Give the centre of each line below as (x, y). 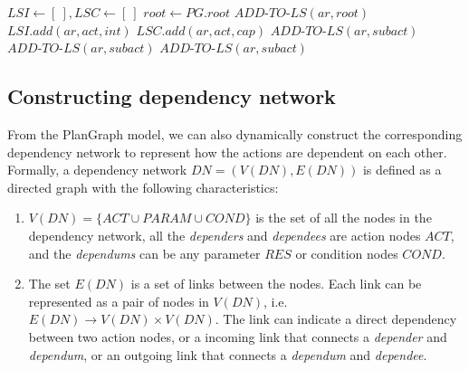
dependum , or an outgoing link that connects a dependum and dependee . (228, 354)
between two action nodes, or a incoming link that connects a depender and (238, 336)
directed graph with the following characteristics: (143, 187)
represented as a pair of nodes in (119, 301)
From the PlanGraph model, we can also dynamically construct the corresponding (235, 133)
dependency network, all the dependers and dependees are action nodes (225, 235)
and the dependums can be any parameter (144, 253)
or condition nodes (347, 253)
